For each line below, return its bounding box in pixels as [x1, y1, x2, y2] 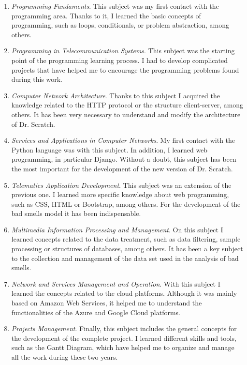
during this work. [11, 74, 62, 84]
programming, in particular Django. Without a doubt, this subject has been [11, 154, 236, 164]
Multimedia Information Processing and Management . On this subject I [11, 224, 223, 234]
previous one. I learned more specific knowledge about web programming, [11, 189, 229, 199]
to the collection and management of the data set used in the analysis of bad [11, 253, 239, 263]
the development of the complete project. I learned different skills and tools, [11, 333, 236, 343]
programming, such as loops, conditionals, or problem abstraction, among [11, 20, 229, 30]
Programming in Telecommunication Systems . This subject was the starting [11, 46, 235, 56]
